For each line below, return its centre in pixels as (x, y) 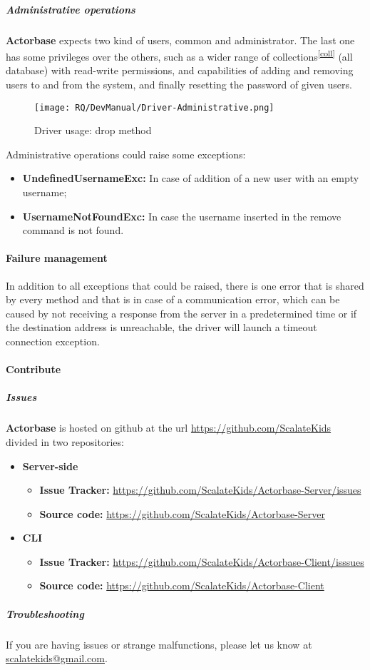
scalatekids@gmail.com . (57, 658)
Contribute (34, 369)
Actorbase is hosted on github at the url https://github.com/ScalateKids (169, 428)
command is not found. (73, 230)
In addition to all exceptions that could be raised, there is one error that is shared (185, 285)
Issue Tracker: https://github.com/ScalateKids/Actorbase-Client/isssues (202, 561)
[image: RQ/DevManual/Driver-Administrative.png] (154, 107)
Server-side (50, 466)
